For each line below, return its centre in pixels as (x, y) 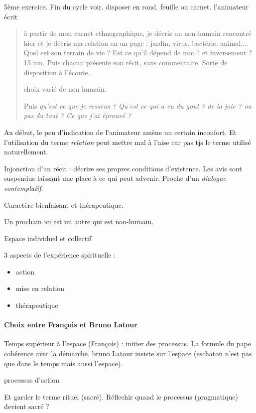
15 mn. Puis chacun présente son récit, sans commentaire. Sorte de (126, 62)
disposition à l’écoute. (57, 72)
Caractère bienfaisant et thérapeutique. (64, 205)
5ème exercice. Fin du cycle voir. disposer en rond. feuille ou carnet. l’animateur (126, 6)
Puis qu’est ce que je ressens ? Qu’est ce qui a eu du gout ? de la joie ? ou (137, 105)
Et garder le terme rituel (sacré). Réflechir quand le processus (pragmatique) (121, 396)
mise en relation (40, 288)
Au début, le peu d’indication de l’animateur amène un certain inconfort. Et (121, 132)
